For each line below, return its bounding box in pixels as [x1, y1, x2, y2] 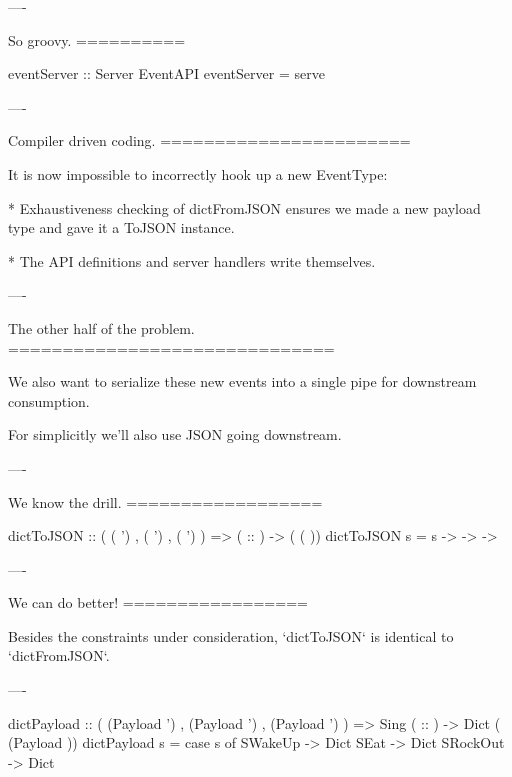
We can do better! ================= [8, 592, 308, 613]
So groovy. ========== [8, 29, 186, 50]
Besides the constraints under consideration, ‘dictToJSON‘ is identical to [8, 625, 454, 646]
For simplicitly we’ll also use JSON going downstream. [8, 424, 342, 445]
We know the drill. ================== [8, 491, 323, 512]
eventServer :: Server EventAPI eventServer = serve [8, 63, 325, 84]
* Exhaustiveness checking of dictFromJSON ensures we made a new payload [8, 197, 481, 218]
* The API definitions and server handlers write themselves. [8, 250, 376, 271]
